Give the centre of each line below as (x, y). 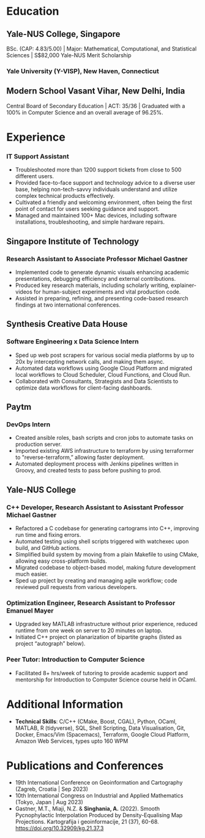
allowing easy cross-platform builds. (61, 561)
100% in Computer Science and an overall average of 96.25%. (85, 112)
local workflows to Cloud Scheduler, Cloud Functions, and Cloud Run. (103, 374)
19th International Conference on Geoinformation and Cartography (99, 783)
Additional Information (65, 704)
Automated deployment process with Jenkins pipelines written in (97, 464)
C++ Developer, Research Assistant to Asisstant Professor (95, 507)
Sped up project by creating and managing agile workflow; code (96, 580)
